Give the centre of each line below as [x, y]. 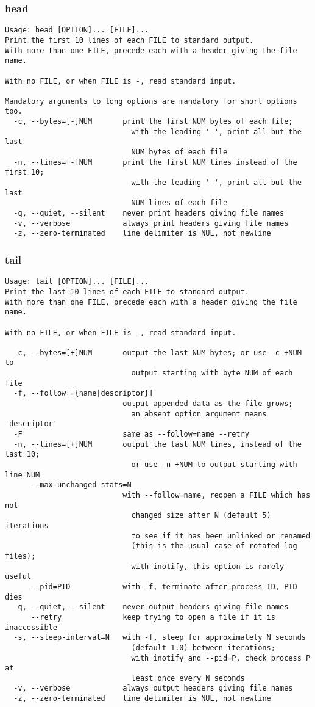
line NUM [23, 475]
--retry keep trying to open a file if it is [153, 617]
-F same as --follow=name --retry [131, 434]
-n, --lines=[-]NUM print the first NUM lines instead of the [155, 162]
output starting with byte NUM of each [212, 373]
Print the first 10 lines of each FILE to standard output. [129, 40]
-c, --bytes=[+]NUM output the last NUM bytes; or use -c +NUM [157, 353]
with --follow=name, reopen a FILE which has [217, 495]
